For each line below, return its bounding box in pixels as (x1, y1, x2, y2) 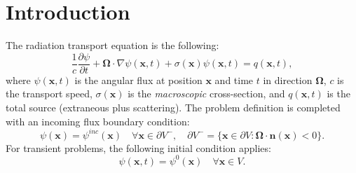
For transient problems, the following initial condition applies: (6, 140, 271, 155)
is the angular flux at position (74, 72, 203, 87)
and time (214, 72, 254, 87)
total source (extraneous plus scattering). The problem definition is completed (6, 99, 341, 114)
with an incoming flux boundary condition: (6, 113, 190, 128)
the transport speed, (6, 86, 93, 101)
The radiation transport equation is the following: (6, 38, 219, 53)
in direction (263, 72, 313, 87)
